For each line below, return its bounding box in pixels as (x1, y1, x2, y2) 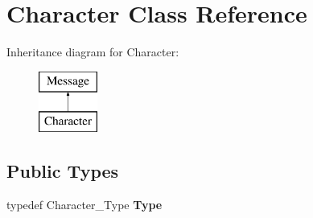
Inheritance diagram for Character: (6, 43, 179, 60)
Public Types (6, 158, 119, 183)
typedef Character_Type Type (6, 196, 163, 213)
